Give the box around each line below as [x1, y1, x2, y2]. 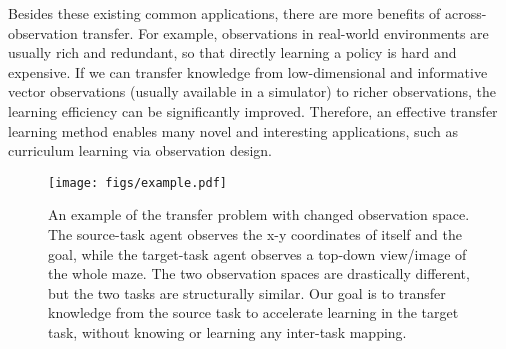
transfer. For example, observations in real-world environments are [82, 22, 489, 43]
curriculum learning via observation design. [8, 140, 273, 161]
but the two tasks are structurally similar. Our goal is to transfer [48, 282, 446, 303]
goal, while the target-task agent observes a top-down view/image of [48, 243, 467, 264]
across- [445, 3, 487, 23]
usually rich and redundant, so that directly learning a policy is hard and [8, 42, 457, 63]
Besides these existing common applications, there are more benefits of [8, 3, 441, 23]
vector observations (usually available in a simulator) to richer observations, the [8, 81, 496, 102]
